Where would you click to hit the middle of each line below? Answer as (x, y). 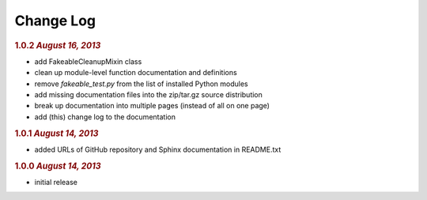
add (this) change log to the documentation (105, 117)
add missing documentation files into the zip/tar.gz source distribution (148, 94)
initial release (56, 182)
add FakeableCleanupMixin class (88, 61)
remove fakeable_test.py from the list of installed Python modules (141, 84)
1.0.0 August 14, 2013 (58, 166)
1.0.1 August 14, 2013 (57, 133)
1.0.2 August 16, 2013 (58, 45)
